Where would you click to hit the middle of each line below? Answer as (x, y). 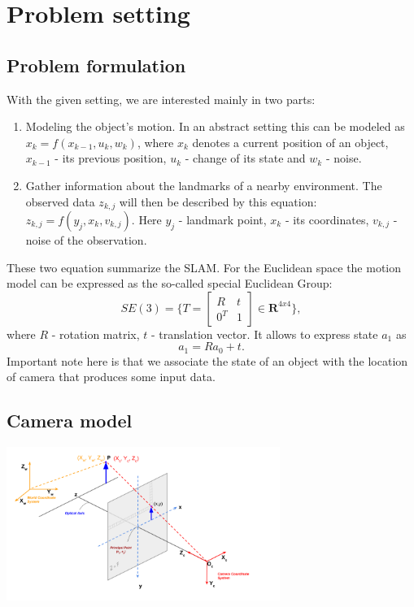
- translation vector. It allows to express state (264, 334)
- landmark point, (222, 219)
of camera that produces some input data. (111, 377)
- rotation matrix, (96, 334)
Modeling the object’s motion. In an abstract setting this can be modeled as (215, 126)
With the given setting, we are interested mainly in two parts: (161, 99)
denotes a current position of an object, (290, 142)
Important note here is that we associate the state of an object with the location (207, 360)
